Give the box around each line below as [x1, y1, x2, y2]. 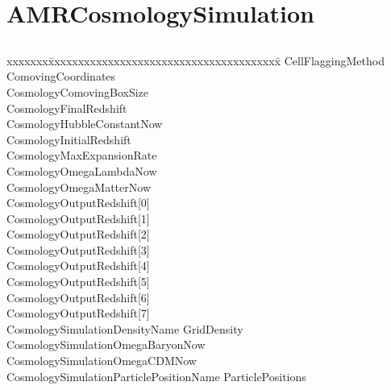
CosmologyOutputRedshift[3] [6, 241, 150, 258]
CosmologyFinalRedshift [6, 99, 127, 116]
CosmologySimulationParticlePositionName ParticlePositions [6, 367, 306, 384]
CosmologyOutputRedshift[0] [6, 194, 150, 211]
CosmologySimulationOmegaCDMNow [6, 352, 197, 369]
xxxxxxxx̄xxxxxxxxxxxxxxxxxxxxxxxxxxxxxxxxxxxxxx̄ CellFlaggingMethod [6, 52, 385, 68]
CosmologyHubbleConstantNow [6, 115, 163, 132]
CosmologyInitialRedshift [6, 131, 131, 147]
